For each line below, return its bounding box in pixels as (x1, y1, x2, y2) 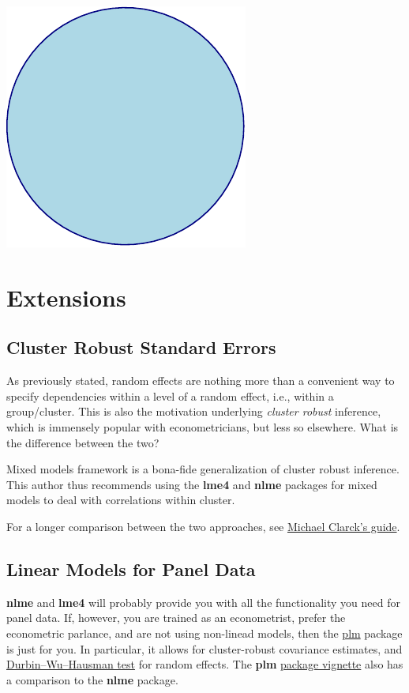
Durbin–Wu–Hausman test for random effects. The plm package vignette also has (6, 656, 403, 672)
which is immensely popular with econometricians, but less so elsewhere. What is (6, 418, 399, 435)
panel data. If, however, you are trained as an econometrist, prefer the (6, 609, 346, 626)
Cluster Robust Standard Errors (6, 335, 276, 360)
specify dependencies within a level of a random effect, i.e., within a (6, 387, 334, 404)
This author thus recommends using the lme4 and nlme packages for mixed (6, 476, 377, 492)
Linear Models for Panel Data (6, 556, 256, 581)
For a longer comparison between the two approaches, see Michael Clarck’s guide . (6, 518, 400, 534)
